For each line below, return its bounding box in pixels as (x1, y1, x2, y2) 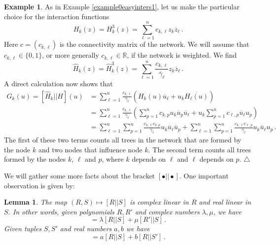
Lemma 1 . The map (4, 197, 68, 207)
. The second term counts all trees (148, 144, 251, 154)
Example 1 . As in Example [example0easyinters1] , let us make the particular (4, 1, 240, 11)
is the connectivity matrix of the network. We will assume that (59, 39, 249, 49)
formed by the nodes (4, 154, 66, 164)
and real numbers (60, 223, 112, 234)
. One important (179, 170, 229, 180)
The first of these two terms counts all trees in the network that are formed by (4, 135, 242, 145)
